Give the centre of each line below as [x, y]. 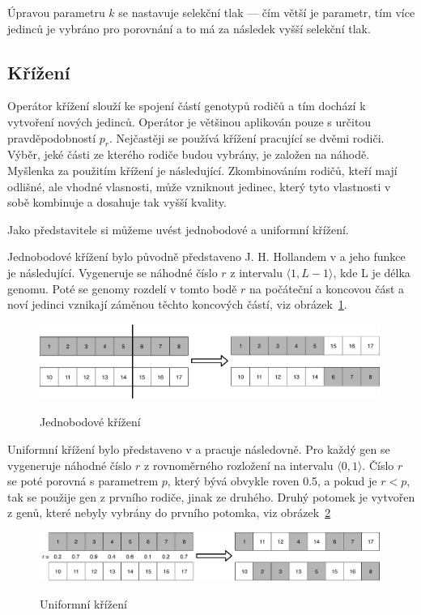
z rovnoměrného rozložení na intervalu [239, 465]
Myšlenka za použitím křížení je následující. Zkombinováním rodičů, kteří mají [202, 170]
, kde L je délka [372, 272]
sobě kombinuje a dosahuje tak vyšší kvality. [117, 202]
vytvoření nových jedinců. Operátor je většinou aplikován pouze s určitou [189, 121]
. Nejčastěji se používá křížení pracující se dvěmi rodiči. [247, 137]
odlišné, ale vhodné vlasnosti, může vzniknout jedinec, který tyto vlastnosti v [199, 186]
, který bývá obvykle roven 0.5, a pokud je [272, 481]
